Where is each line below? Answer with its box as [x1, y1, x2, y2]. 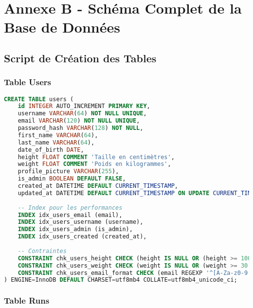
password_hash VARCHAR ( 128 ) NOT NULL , [18, 125, 144, 132]
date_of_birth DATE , [18, 146, 84, 153]
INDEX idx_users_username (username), [18, 218, 144, 226]
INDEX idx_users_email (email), [18, 211, 123, 218]
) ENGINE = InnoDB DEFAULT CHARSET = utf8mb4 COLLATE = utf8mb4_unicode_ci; [4, 276, 237, 284]
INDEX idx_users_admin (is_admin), [18, 226, 133, 233]
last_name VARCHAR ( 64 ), [18, 139, 95, 146]
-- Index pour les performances [18, 204, 123, 211]
